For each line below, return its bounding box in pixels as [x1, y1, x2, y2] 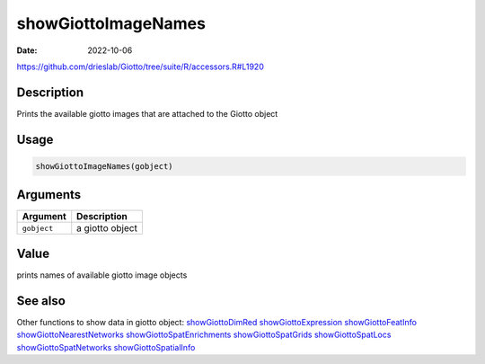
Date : [16, 45, 38, 56]
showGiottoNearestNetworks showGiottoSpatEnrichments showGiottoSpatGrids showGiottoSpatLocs [16, 329, 392, 341]
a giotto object [76, 222, 138, 235]
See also [16, 293, 66, 308]
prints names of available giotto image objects [16, 270, 188, 280]
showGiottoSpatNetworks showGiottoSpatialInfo [16, 342, 196, 352]
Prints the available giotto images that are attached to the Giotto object [16, 108, 278, 119]
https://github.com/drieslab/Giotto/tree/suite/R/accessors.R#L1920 [16, 61, 264, 72]
